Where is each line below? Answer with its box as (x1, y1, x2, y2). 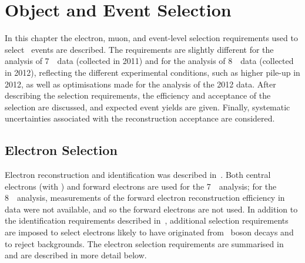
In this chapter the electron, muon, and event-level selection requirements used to (5, 32, 298, 44)
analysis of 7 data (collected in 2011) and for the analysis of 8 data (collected (5, 55, 294, 67)
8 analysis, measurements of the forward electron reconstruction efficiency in (5, 191, 285, 204)
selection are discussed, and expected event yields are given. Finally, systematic (5, 100, 290, 113)
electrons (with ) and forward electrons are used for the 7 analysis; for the (5, 180, 277, 192)
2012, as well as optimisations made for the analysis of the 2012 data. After (5, 77, 276, 90)
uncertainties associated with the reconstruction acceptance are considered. (5, 112, 275, 124)
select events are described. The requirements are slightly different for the (5, 43, 274, 55)
